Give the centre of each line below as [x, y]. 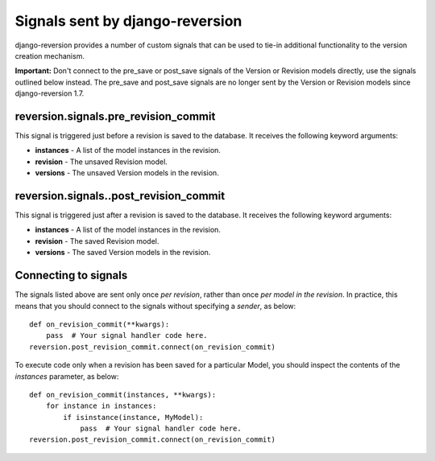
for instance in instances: [101, 406]
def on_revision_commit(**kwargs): [99, 324]
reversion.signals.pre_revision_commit [115, 116]
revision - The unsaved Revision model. [101, 162]
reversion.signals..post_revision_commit [120, 196]
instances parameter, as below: [67, 376]
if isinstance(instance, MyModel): [133, 417]
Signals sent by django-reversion [128, 21]
